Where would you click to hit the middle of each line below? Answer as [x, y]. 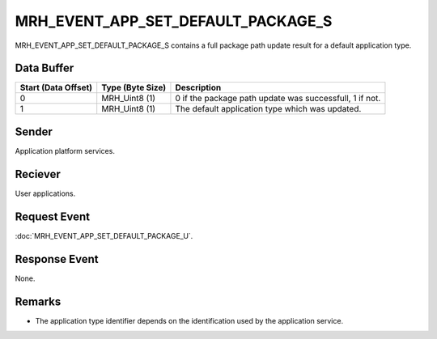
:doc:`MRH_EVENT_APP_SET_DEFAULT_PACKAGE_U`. [104, 235]
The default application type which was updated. [268, 109]
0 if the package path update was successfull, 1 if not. [278, 99]
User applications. [45, 193]
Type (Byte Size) [134, 87]
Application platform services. [65, 150]
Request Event [53, 216]
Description [198, 87]
